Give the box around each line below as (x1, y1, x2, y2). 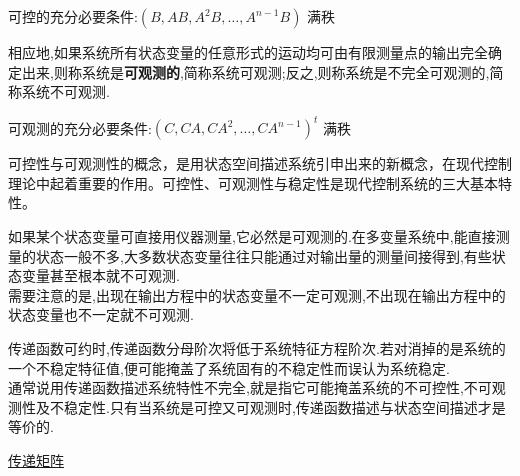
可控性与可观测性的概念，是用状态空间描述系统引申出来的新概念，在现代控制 (8, 153, 512, 174)
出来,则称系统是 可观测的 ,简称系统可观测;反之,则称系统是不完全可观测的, (21, 61, 490, 82)
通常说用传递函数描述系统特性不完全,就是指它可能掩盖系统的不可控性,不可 (8, 377, 492, 398)
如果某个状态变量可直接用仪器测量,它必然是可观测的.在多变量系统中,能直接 (8, 226, 496, 247)
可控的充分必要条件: (8, 6, 138, 26)
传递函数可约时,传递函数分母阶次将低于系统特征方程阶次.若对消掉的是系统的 (8, 338, 506, 359)
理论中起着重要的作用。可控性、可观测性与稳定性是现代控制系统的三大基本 (8, 172, 498, 193)
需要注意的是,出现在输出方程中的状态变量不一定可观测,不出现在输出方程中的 (8, 284, 506, 305)
